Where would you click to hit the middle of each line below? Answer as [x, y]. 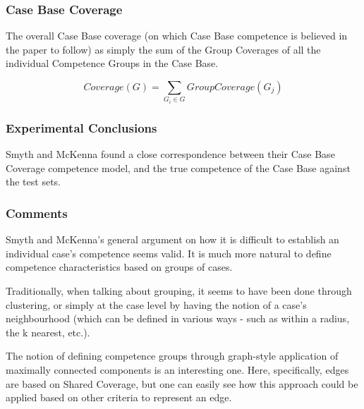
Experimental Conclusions [81, 127]
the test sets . [33, 182]
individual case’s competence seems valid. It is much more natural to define [169, 253]
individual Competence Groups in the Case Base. [112, 63]
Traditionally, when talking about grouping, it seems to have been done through [179, 290]
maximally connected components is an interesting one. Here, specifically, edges [177, 369]
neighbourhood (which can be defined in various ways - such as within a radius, [178, 318]
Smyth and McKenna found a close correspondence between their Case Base [170, 154]
